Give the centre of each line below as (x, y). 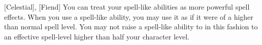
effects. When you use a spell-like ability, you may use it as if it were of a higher (129, 16)
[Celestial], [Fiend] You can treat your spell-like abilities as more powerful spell (127, 7)
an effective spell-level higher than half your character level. (97, 36)
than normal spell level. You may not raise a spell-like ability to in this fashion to (131, 27)
